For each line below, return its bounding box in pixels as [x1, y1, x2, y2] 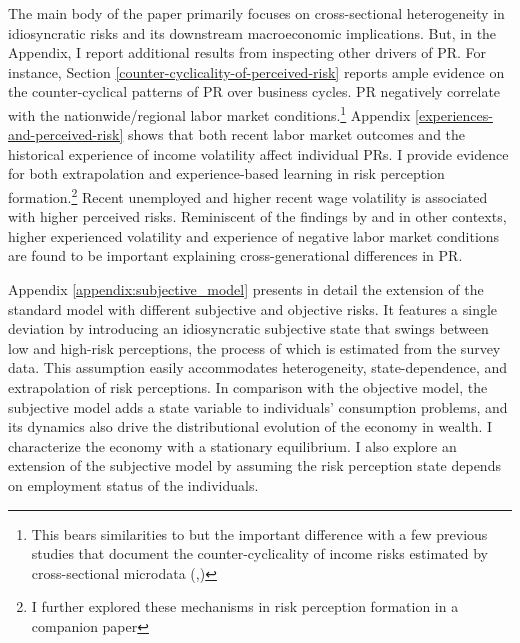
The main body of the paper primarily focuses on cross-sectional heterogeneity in [8, 3, 505, 23]
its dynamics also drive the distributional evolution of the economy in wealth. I [8, 416, 493, 437]
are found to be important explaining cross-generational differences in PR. [8, 245, 463, 266]
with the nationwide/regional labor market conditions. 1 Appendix [8, 101, 411, 125]
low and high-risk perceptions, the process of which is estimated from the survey [8, 337, 501, 358]
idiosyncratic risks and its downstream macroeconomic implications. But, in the [8, 22, 497, 43]
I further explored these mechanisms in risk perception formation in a [31, 596, 459, 617]
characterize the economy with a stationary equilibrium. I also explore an [8, 435, 457, 456]
